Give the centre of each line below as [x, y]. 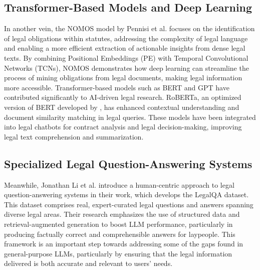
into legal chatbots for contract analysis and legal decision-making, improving [123, 127]
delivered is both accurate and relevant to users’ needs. [88, 263]
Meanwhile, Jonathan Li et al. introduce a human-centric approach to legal [119, 184]
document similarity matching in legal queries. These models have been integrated [130, 117]
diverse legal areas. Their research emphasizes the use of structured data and [122, 214]
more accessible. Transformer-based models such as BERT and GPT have [117, 87]
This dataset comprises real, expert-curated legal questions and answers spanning [129, 204]
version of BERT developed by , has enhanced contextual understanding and [122, 107]
